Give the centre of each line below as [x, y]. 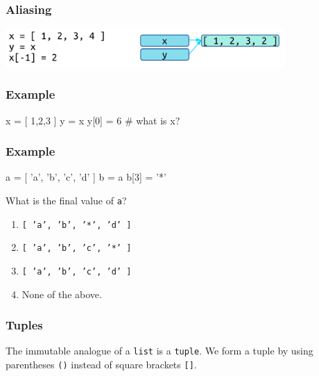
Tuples [24, 325]
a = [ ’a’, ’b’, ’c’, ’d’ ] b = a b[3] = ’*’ [86, 177]
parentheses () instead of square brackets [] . [101, 365]
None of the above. [62, 294]
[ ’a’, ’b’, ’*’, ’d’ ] [77, 225]
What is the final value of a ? [66, 200]
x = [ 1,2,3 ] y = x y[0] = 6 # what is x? [93, 120]
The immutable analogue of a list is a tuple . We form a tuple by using [159, 351]
